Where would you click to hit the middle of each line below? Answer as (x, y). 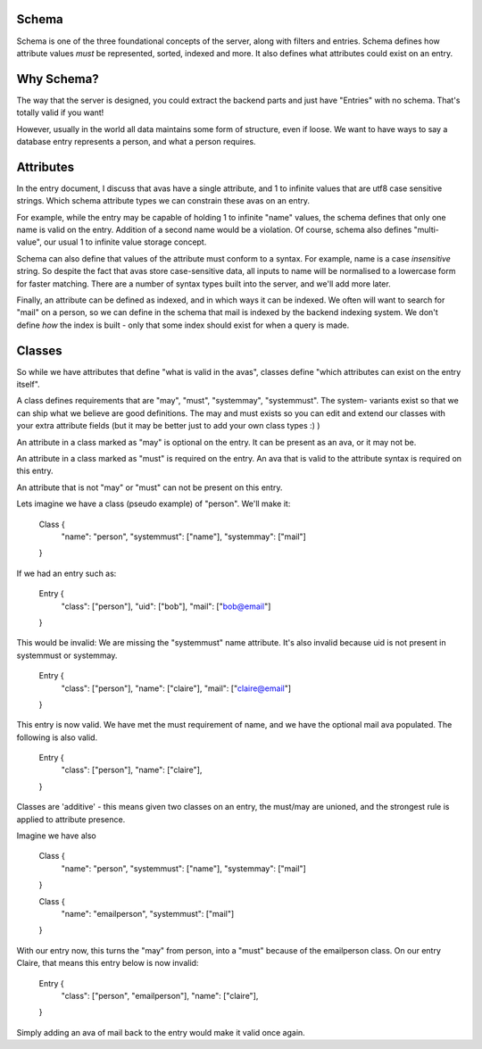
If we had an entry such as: (66, 573)
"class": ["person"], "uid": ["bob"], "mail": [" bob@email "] (166, 606)
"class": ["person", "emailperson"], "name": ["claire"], (160, 995)
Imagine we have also (57, 836)
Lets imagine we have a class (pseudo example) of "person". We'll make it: (154, 504)
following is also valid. (57, 737)
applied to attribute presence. (71, 819)
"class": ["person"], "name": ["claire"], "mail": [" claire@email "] (176, 688)
